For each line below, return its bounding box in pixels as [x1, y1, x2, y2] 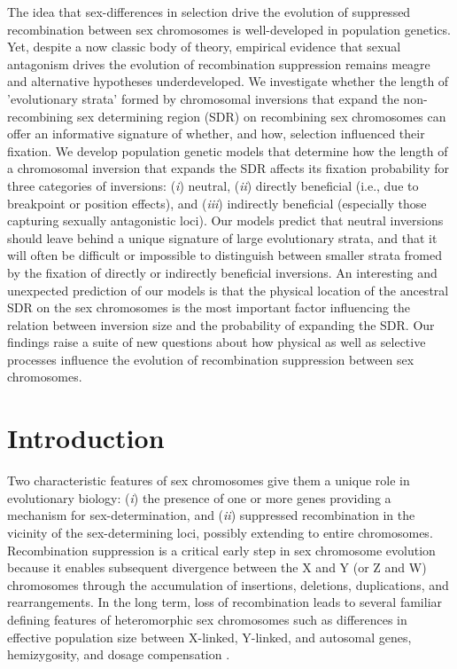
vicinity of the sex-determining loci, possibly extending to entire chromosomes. [7, 523, 433, 541]
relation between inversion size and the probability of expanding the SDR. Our [7, 315, 435, 334]
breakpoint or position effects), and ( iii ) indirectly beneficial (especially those [7, 193, 427, 212]
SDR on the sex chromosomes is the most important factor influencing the [7, 298, 411, 317]
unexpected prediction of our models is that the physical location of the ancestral [7, 280, 449, 299]
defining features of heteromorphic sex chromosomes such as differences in [7, 610, 407, 628]
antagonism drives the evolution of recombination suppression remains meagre [7, 54, 430, 73]
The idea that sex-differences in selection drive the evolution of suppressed [7, 3, 411, 20]
